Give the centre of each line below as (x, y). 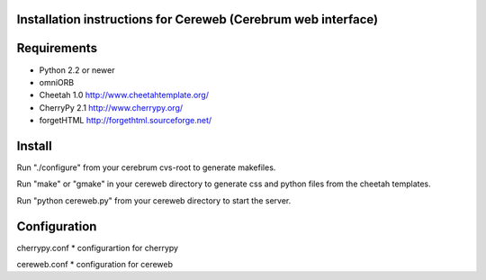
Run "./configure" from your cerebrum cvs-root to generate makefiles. (146, 167)
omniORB (57, 82)
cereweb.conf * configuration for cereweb (95, 265)
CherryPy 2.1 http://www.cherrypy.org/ (111, 107)
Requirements (57, 48)
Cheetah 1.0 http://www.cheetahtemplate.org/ (124, 95)
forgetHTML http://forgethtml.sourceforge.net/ (126, 121)
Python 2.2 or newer (77, 70)
